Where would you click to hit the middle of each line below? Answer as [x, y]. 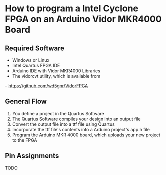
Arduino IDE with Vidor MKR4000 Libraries [56, 71]
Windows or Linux [31, 60]
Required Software [35, 48]
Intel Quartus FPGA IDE [36, 66]
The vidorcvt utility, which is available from [56, 76]
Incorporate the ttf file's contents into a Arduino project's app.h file [81, 129]
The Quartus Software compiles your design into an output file [76, 119]
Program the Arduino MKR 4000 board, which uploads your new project [86, 135]
